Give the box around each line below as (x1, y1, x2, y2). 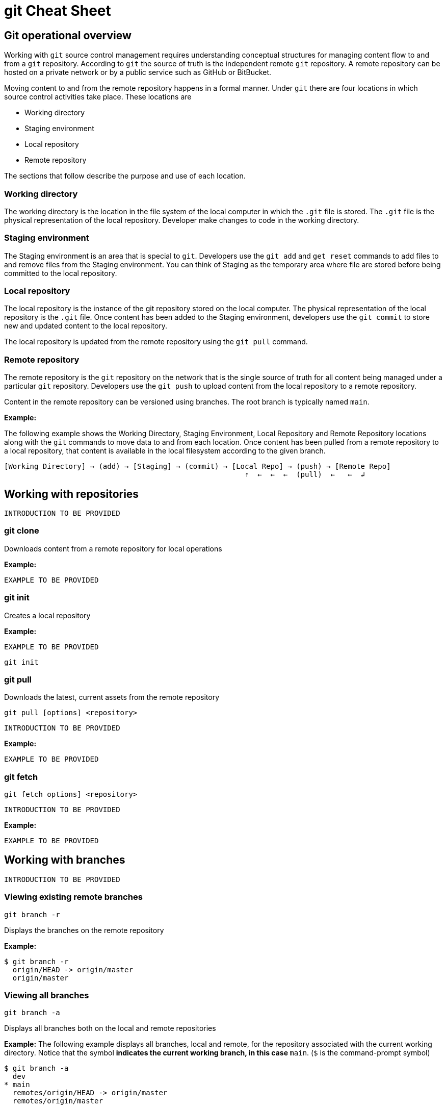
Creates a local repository (4, 611, 91, 620)
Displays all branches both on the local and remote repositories (4, 1024, 216, 1033)
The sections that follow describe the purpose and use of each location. (4, 171, 246, 181)
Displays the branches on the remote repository (4, 925, 164, 935)
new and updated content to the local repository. (4, 321, 168, 331)
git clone (4, 525, 39, 536)
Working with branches (4, 853, 125, 867)
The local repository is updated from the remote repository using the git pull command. (4, 337, 308, 346)
